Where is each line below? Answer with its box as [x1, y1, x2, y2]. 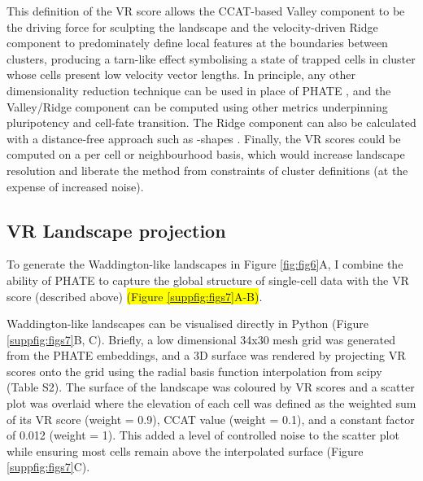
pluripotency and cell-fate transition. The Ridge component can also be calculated [7, 114, 416, 131]
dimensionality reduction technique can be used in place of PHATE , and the [7, 81, 391, 98]
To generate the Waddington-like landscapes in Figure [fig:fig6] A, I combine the [7, 256, 403, 273]
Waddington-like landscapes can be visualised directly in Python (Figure [7, 315, 368, 332]
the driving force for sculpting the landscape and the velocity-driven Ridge [7, 18, 378, 35]
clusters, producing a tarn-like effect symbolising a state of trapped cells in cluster [7, 50, 416, 67]
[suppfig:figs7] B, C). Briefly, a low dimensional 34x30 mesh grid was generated [7, 330, 396, 348]
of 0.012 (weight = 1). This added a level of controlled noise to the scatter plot [7, 426, 399, 444]
